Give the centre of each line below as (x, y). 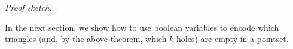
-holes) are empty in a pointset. (231, 39)
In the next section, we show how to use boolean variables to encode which (142, 27)
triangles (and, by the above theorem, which (86, 39)
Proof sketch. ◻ (34, 7)
